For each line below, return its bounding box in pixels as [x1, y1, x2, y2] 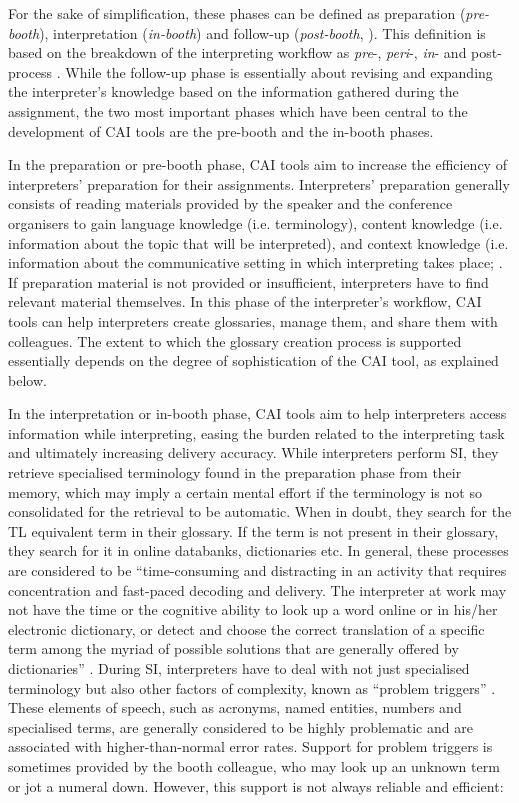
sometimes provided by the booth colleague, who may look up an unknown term [8, 755, 500, 776]
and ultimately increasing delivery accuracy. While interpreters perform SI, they [8, 442, 499, 463]
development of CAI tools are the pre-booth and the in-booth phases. [8, 120, 434, 141]
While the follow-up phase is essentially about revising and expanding [65, 61, 493, 82]
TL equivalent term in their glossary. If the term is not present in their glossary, [8, 520, 499, 541]
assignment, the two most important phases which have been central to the [8, 100, 468, 121]
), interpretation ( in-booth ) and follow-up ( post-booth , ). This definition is [39, 22, 486, 43]
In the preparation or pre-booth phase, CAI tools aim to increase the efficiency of [8, 154, 507, 175]
